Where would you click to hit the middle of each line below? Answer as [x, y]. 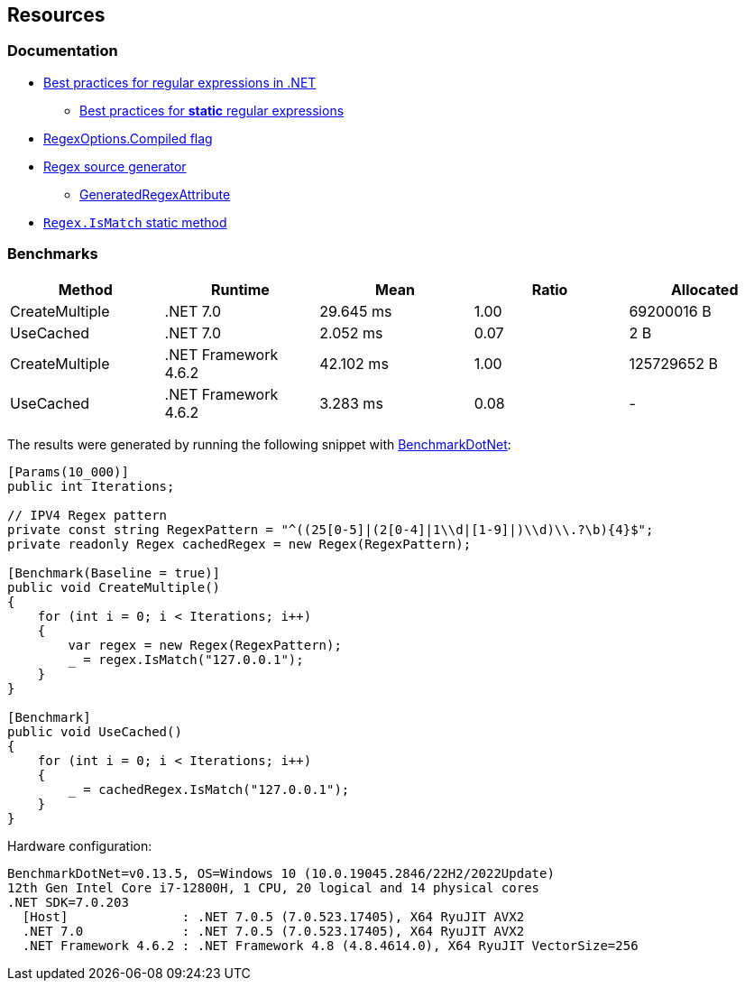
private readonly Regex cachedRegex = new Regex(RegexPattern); [239, 544]
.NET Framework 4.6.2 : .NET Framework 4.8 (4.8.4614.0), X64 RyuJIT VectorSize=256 [330, 945]
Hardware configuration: [80, 845]
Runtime [240, 289]
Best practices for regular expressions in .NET [180, 82]
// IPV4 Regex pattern [87, 515]
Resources [56, 15]
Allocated [704, 289]
